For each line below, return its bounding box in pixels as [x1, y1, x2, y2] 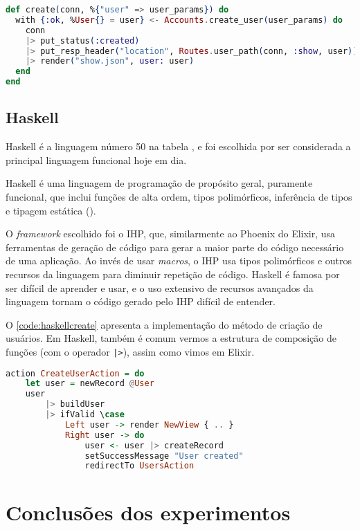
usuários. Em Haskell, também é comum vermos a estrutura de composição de [6, 331, 336, 345]
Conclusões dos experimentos [6, 497, 291, 526]
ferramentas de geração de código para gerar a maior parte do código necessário [6, 239, 344, 254]
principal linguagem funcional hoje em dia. [6, 152, 187, 167]
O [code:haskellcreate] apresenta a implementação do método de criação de [6, 317, 323, 331]
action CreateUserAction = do [6, 368, 145, 378]
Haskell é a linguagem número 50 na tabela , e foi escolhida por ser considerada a [6, 139, 351, 154]
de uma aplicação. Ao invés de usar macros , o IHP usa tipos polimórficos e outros [6, 253, 352, 268]
